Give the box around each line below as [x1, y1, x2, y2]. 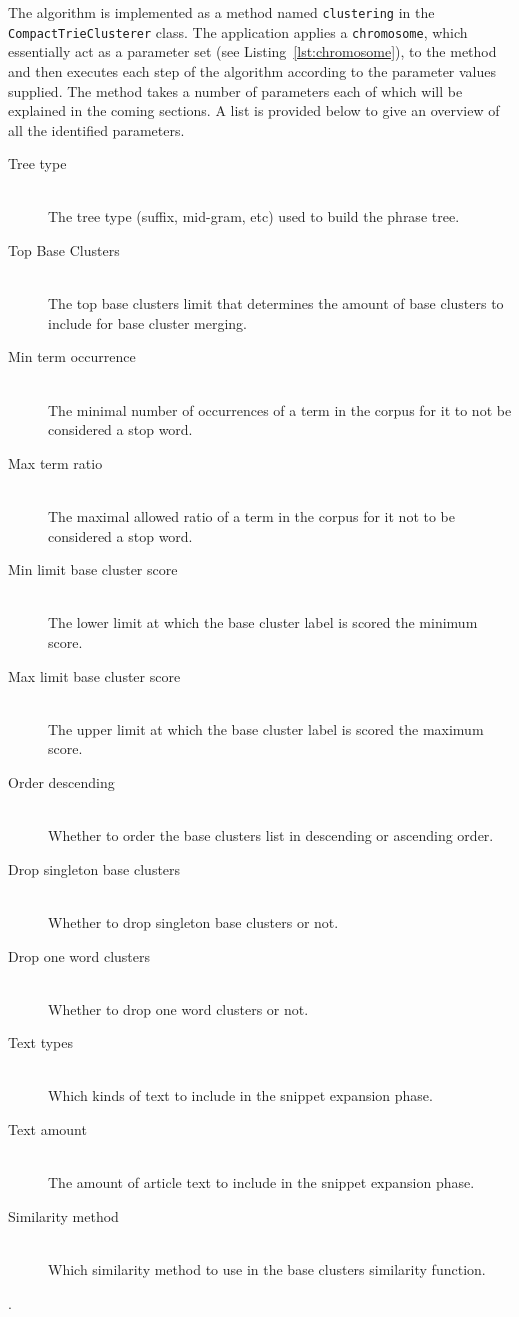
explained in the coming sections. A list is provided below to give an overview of [8, 100, 500, 121]
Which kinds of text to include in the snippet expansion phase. [48, 1085, 433, 1106]
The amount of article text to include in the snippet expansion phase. [48, 1172, 475, 1193]
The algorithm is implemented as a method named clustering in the [8, 2, 435, 22]
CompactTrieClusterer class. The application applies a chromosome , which [8, 21, 468, 42]
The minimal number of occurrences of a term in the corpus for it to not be [48, 399, 512, 420]
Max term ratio [8, 452, 103, 473]
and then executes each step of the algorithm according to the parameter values [8, 60, 497, 81]
